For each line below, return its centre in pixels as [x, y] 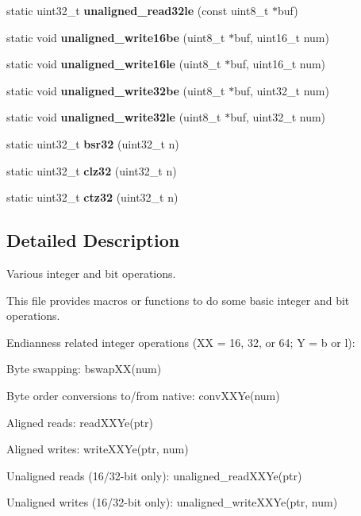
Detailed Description [93, 240]
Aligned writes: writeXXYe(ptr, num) [98, 449]
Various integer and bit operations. [91, 273]
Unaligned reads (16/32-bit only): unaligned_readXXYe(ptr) [154, 475]
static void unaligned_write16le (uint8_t [114, 64]
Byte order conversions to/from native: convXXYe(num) [143, 395]
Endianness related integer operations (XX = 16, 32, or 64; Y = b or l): [181, 342]
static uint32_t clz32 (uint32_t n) [92, 170]
